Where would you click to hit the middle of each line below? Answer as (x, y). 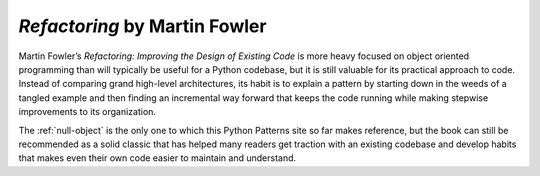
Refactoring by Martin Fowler (142, 26)
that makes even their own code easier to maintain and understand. (157, 158)
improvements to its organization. (87, 112)
